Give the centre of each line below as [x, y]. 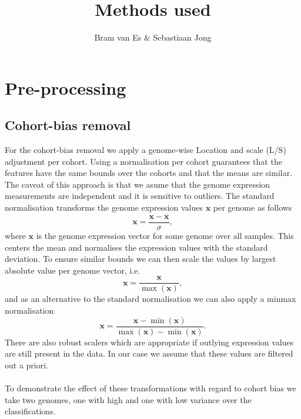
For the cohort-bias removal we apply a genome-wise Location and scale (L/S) [146, 150]
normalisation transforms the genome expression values [104, 207]
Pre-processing [66, 87]
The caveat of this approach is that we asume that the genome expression [138, 184]
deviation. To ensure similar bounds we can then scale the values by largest [141, 259]
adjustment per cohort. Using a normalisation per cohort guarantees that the [143, 161]
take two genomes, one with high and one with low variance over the [128, 399]
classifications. [30, 411]
